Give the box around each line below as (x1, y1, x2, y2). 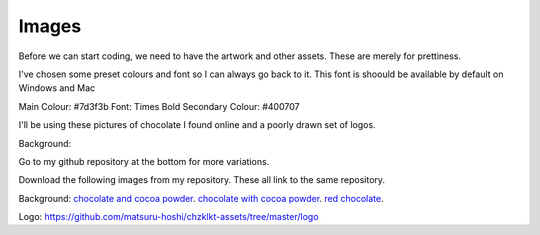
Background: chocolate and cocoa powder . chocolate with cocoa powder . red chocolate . (18, 192, 384, 204)
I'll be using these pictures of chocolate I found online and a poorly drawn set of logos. (18, 119, 376, 131)
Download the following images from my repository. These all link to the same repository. (18, 174, 385, 186)
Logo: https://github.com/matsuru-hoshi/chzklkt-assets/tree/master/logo (18, 211, 319, 223)
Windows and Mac (18, 82, 96, 94)
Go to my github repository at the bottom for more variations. (18, 155, 270, 167)
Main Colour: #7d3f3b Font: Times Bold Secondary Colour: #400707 (18, 100, 300, 112)
